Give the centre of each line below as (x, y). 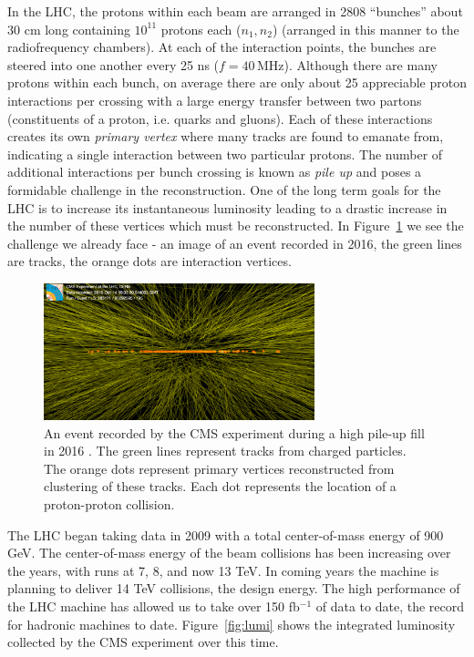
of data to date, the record (390, 606)
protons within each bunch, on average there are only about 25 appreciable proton (237, 82)
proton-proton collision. (109, 504)
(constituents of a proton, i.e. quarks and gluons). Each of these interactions (220, 118)
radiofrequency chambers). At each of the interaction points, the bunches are (222, 47)
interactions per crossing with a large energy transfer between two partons (215, 100)
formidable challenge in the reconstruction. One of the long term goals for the (224, 189)
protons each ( (201, 29)
